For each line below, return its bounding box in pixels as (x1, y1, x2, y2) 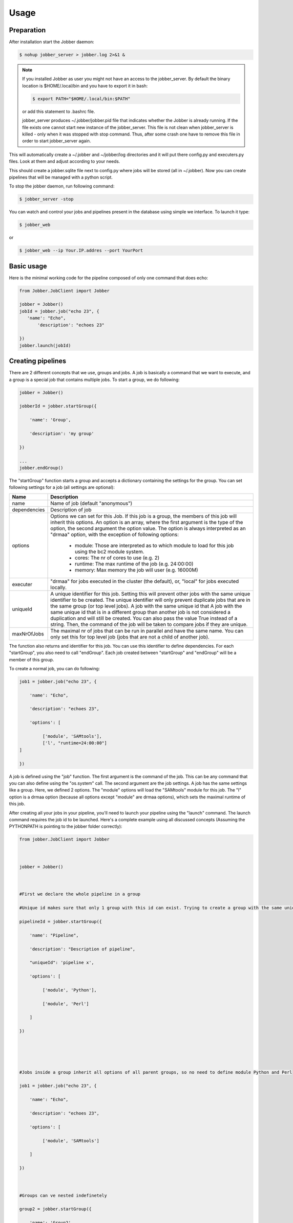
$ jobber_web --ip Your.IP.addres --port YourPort (19, 248, 144, 253)
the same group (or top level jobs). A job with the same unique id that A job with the (50, 602, 242, 609)
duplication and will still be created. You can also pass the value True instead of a (50, 614, 238, 621)
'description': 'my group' (29, 431, 95, 436)
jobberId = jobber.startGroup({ (19, 404, 97, 409)
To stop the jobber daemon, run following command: (9, 183, 115, 189)
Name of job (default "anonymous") (50, 499, 133, 506)
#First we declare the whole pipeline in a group (19, 891, 141, 897)
